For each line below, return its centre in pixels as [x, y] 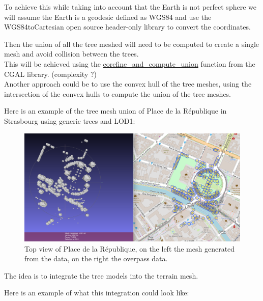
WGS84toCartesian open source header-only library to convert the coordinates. [127, 27]
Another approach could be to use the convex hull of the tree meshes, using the [128, 84]
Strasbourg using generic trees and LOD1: [70, 120]
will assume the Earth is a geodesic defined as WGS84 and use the [108, 17]
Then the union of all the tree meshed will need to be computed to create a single [132, 44]
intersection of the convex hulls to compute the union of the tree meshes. [118, 93]
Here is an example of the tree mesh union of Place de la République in [115, 111]
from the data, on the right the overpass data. [96, 258]
